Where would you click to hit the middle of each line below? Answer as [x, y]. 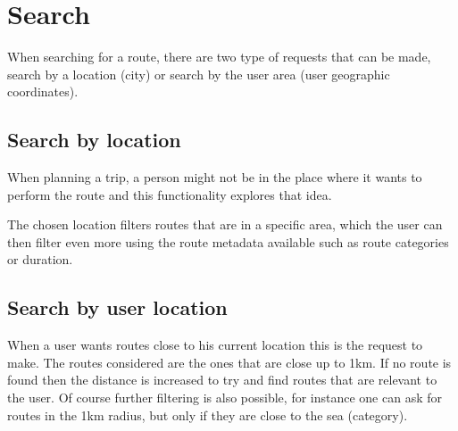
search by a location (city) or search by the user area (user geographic [199, 74]
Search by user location [117, 307]
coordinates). [43, 91]
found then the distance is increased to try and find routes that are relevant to [222, 380]
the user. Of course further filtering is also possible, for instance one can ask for [225, 398]
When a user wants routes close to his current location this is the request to [215, 345]
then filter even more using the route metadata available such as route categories [228, 241]
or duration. [40, 259]
